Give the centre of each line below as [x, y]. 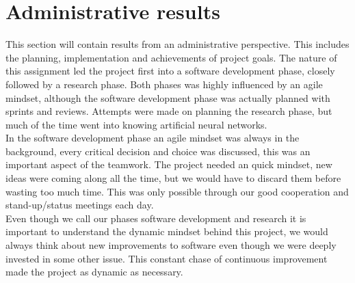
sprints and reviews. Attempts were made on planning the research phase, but [169, 111]
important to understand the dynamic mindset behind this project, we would [167, 231]
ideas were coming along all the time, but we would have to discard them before [173, 178]
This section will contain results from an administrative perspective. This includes [177, 44]
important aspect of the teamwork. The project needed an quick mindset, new [169, 164]
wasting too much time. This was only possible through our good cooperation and [177, 191]
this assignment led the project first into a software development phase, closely [170, 71]
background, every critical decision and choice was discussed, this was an [158, 151]
